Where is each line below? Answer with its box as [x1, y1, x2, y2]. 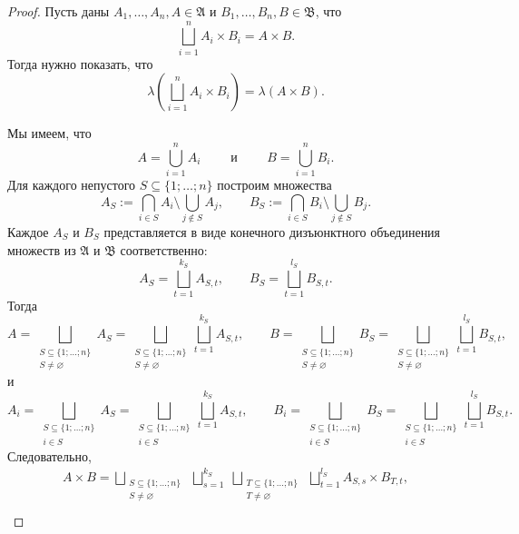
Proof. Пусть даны [7, 2, 110, 20]
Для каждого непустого [7, 175, 136, 194]
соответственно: [120, 240, 208, 259]
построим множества [217, 175, 332, 194]
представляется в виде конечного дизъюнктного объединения [103, 222, 441, 241]
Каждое [7, 222, 49, 241]
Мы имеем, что [7, 124, 92, 143]
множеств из [7, 240, 76, 259]
